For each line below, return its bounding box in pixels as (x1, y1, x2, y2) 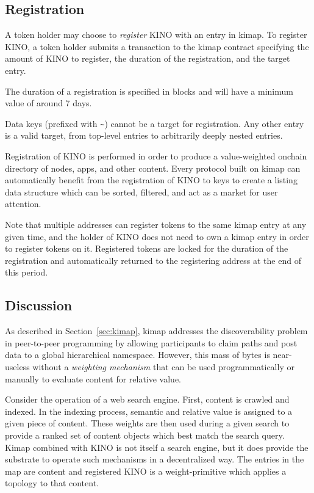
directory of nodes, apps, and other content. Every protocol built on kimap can (5, 161, 301, 174)
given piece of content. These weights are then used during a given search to (5, 417, 290, 429)
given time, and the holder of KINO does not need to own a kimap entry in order (5, 230, 309, 243)
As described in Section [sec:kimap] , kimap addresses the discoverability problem (5, 324, 308, 337)
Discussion (5, 296, 73, 315)
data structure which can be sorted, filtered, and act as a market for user (5, 185, 278, 198)
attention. (5, 197, 41, 210)
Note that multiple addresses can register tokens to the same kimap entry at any (5, 217, 307, 230)
